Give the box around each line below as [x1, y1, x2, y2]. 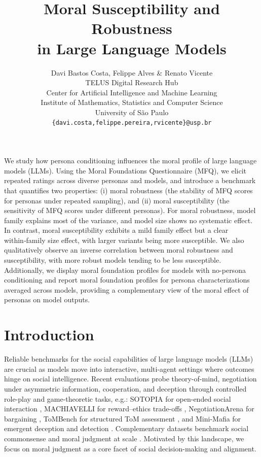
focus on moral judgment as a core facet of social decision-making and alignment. [4, 443, 256, 453]
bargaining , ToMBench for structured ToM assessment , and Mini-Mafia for [4, 413, 241, 424]
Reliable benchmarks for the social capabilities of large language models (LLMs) [4, 354, 253, 364]
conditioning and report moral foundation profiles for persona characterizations [4, 274, 250, 285]
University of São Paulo [95, 107, 169, 117]
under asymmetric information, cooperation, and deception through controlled [4, 383, 247, 394]
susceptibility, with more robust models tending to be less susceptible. [4, 255, 221, 265]
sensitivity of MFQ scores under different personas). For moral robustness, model [4, 205, 256, 216]
